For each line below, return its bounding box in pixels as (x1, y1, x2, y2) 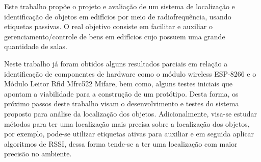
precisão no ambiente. (4, 148, 72, 159)
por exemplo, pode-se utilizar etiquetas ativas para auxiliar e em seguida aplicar (4, 128, 254, 139)
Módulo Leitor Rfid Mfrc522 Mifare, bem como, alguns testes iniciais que (4, 78, 233, 89)
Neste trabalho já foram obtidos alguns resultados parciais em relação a (4, 58, 228, 68)
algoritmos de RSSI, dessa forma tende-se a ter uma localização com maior (4, 138, 238, 149)
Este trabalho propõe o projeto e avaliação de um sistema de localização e (4, 1, 235, 11)
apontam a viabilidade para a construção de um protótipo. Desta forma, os (4, 88, 239, 99)
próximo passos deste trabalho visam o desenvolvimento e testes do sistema (4, 98, 239, 109)
